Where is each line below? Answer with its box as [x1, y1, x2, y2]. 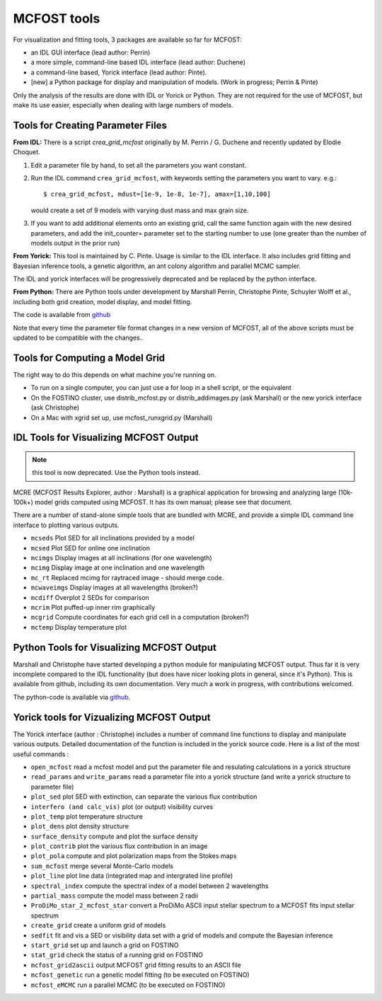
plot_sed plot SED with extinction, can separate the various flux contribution [30, 792, 257, 801]
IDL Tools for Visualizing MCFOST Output [13, 432, 199, 444]
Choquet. [13, 148, 40, 156]
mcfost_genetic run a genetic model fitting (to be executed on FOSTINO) [30, 971, 250, 979]
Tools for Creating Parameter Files [13, 119, 168, 131]
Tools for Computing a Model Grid [13, 352, 166, 364]
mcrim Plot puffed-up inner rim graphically [30, 603, 156, 611]
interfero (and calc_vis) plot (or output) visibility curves [30, 802, 214, 811]
